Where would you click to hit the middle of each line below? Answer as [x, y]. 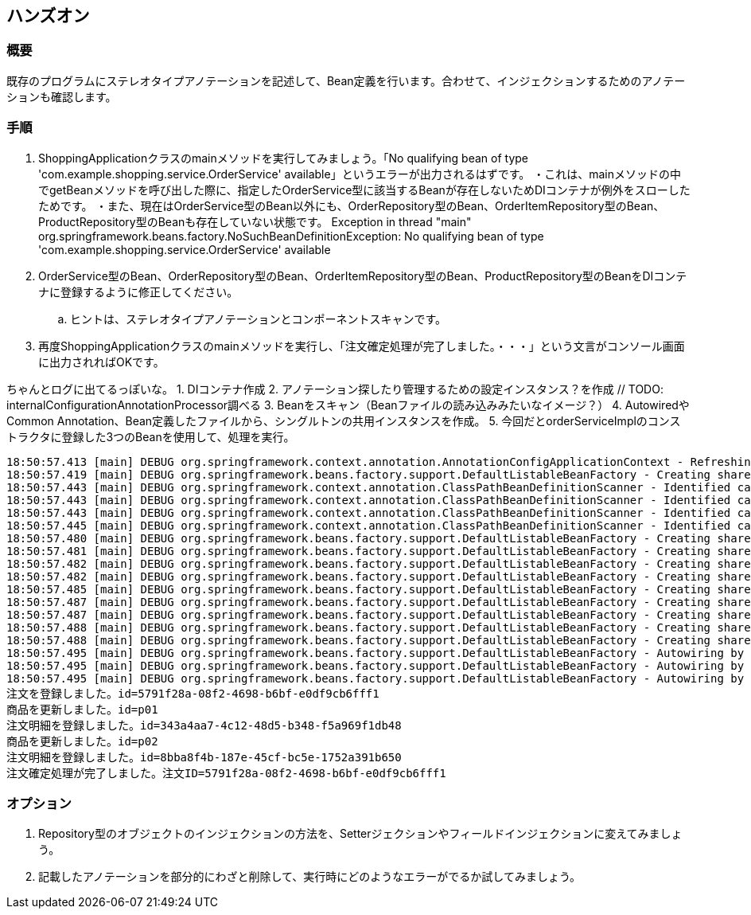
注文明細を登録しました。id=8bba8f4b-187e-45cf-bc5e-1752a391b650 [204, 757]
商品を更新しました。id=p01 [82, 709]
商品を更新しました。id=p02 [82, 741]
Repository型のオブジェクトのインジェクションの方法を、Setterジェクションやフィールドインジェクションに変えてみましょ [360, 834]
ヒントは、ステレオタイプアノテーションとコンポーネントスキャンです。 [259, 319]
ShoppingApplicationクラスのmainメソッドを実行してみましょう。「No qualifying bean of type [284, 158]
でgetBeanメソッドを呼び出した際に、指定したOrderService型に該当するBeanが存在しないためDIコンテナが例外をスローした [364, 190]
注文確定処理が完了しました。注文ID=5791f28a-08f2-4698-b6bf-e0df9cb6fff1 [226, 773]
